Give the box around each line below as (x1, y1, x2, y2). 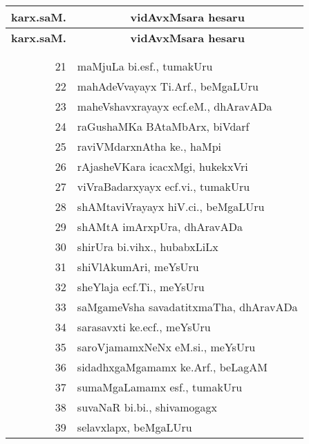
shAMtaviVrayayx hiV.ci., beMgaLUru (77, 198, 265, 214)
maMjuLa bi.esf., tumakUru (77, 58, 213, 74)
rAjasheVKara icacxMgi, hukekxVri (77, 158, 248, 174)
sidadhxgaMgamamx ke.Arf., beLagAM (77, 359, 268, 375)
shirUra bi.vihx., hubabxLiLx (77, 239, 218, 255)
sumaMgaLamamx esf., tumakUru (77, 379, 243, 395)
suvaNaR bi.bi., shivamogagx (77, 399, 218, 415)
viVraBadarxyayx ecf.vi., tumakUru (77, 178, 250, 194)
